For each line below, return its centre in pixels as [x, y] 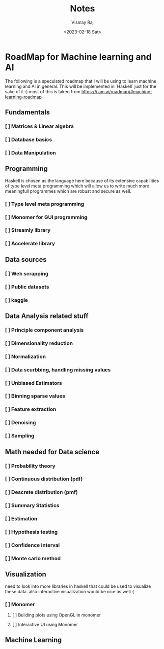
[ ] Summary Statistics [32, 505]
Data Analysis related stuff [47, 316]
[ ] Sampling [20, 436]
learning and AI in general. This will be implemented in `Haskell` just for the [81, 86]
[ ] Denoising [21, 423]
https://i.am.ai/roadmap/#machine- [117, 91]
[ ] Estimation [21, 519]
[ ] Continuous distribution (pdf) [44, 479]
